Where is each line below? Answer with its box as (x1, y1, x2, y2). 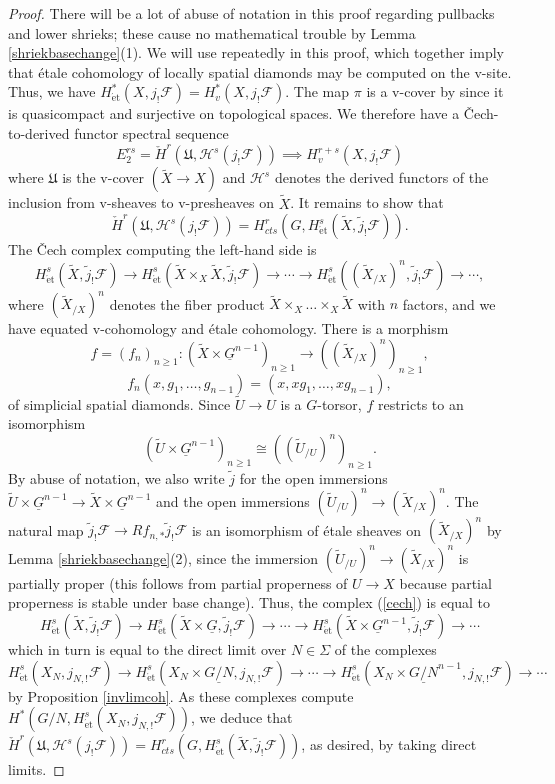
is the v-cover (62, 167, 144, 188)
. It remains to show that (290, 192, 444, 213)
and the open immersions (155, 490, 310, 511)
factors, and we (402, 293, 496, 314)
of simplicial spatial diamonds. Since (8, 393, 231, 414)
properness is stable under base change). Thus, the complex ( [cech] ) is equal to (8, 592, 491, 613)
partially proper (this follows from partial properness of (8, 572, 348, 593)
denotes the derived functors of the (274, 167, 489, 188)
